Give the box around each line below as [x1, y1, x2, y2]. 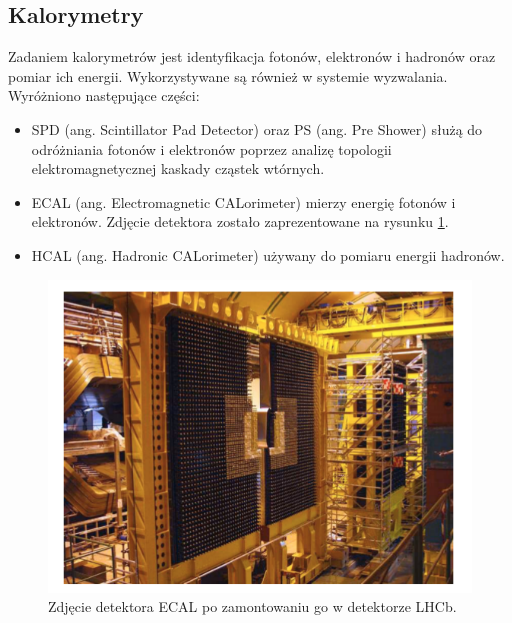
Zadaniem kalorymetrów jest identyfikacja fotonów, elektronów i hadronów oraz [8, 46, 496, 67]
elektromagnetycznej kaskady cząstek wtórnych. [31, 158, 325, 179]
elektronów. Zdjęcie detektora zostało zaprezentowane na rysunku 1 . [31, 211, 449, 232]
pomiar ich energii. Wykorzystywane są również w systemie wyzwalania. [8, 65, 448, 86]
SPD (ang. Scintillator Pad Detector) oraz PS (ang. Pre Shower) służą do [31, 118, 483, 139]
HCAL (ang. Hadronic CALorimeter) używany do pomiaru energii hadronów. [31, 244, 505, 265]
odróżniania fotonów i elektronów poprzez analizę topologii [31, 138, 392, 159]
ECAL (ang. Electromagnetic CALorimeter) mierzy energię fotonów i [31, 191, 456, 212]
